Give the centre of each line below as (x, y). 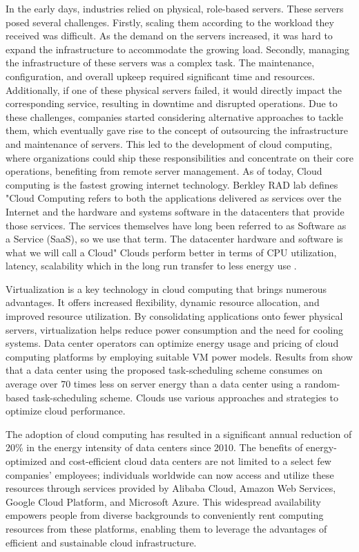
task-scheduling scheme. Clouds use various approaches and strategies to (185, 397)
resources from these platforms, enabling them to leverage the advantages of (166, 528)
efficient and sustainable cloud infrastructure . (101, 542)
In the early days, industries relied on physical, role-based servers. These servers (175, 8)
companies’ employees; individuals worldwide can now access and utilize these (170, 474)
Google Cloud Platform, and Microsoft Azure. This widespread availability (163, 501)
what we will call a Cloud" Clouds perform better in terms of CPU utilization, (171, 252)
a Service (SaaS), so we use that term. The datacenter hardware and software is (174, 239)
